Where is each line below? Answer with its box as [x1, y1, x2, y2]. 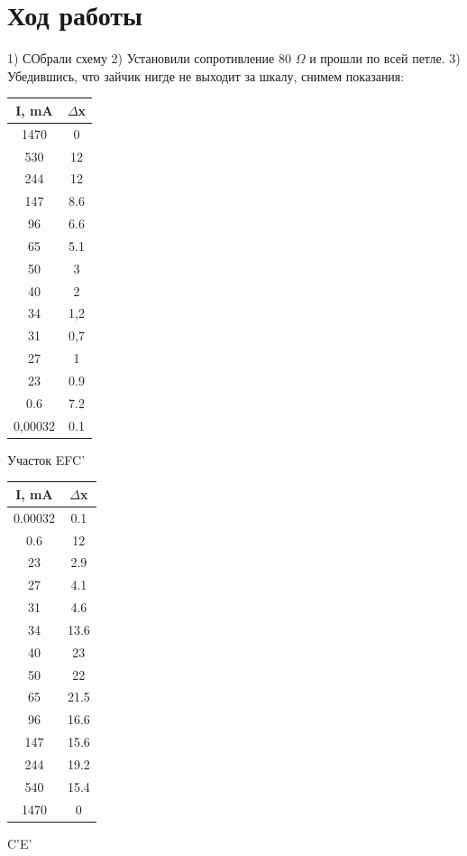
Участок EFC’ [7, 450, 86, 469]
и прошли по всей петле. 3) [309, 49, 461, 68]
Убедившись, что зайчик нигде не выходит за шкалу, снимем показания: [7, 66, 405, 85]
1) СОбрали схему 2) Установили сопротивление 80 [7, 49, 291, 68]
